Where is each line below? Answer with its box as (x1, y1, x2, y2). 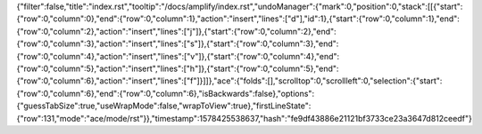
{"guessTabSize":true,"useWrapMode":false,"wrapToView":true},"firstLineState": (16, 100, 312, 111)
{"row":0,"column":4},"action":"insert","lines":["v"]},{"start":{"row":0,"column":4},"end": (16, 51, 340, 61)
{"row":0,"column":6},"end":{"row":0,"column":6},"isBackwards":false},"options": (16, 88, 315, 99)
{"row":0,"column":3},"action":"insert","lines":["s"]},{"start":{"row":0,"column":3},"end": (16, 38, 339, 49)
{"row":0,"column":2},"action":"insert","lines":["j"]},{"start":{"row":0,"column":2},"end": (16, 26, 337, 36)
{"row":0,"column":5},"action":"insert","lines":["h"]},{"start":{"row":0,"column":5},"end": (16, 63, 339, 74)
